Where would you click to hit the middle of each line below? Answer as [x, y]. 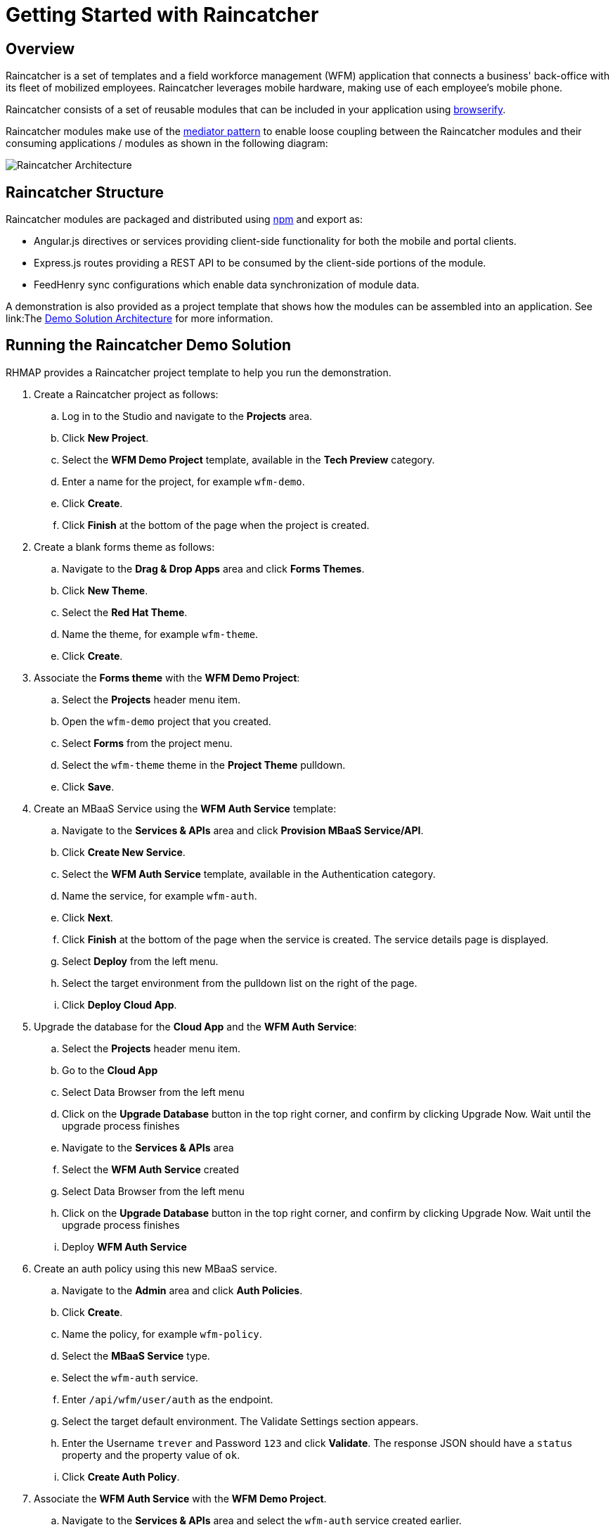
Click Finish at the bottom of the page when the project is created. [216, 525]
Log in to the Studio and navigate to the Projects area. [187, 416]
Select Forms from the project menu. [147, 743]
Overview [40, 49]
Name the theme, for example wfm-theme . [160, 634]
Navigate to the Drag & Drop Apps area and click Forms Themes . [213, 568]
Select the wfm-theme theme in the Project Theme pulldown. [204, 765]
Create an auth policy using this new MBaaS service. [156, 1268]
